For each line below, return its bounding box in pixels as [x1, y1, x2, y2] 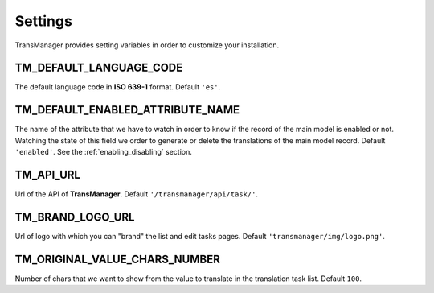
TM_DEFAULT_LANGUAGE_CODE [14, 61, 183, 75]
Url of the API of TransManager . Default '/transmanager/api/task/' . [14, 189, 259, 199]
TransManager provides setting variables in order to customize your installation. [14, 40, 280, 50]
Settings [14, 12, 72, 30]
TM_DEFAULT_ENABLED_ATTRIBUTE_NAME [14, 103, 240, 117]
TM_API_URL [14, 167, 80, 181]
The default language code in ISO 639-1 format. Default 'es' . [14, 82, 221, 92]
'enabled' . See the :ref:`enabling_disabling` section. [14, 147, 192, 157]
